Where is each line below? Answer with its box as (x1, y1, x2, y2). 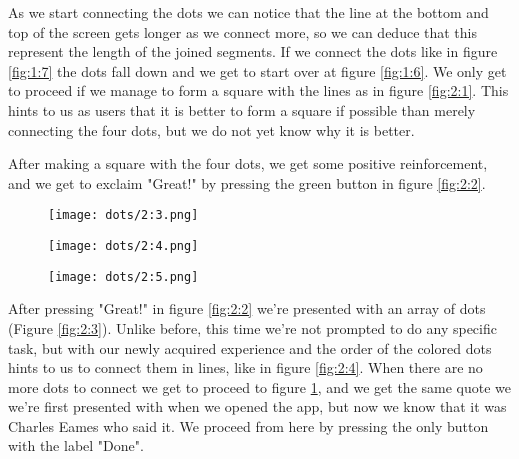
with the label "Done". (8, 435, 144, 456)
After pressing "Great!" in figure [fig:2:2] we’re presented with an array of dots (8, 298, 486, 319)
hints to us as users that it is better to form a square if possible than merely (8, 99, 476, 120)
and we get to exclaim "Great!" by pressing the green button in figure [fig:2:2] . (8, 172, 486, 193)
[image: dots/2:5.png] (48, 269, 199, 284)
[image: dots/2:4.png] (48, 239, 199, 253)
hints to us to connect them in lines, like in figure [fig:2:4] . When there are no (8, 357, 483, 378)
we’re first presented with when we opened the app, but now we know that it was (8, 396, 507, 417)
